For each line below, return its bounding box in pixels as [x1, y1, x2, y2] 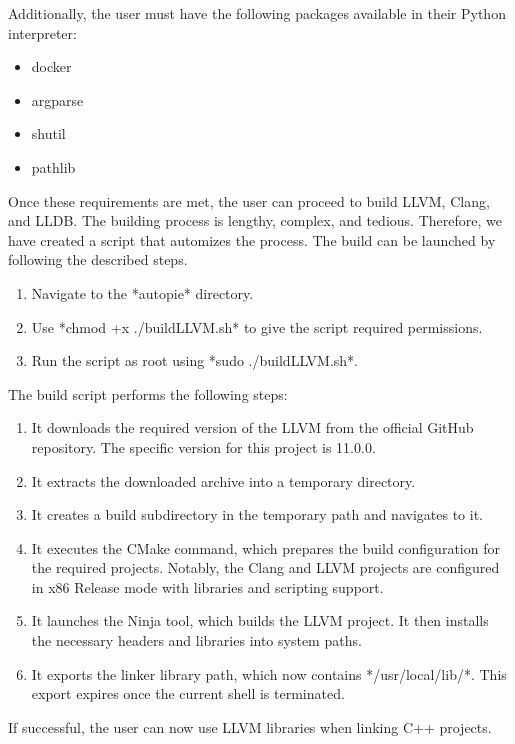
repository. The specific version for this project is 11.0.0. [31, 436, 376, 457]
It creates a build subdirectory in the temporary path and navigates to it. [31, 504, 483, 525]
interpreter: [8, 22, 77, 43]
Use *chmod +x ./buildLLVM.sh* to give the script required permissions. [31, 316, 483, 337]
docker [31, 56, 72, 77]
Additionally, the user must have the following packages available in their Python [8, 3, 506, 23]
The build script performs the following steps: [8, 383, 288, 404]
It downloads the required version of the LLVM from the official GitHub [31, 417, 474, 438]
